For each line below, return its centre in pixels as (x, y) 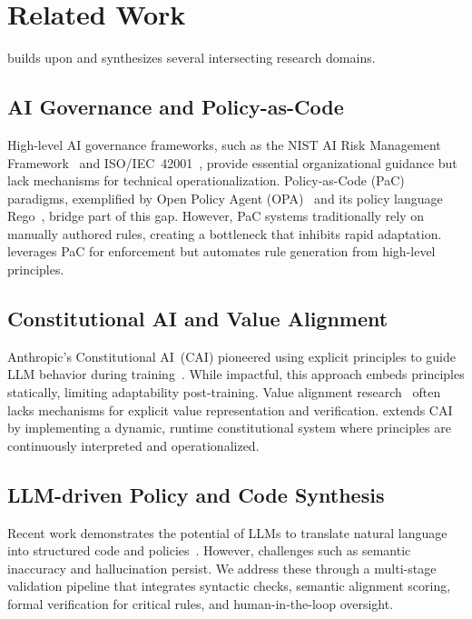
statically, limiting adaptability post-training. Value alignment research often (224, 392)
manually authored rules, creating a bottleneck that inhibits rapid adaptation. (225, 233)
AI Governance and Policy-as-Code (176, 107)
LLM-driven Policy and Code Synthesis (196, 494)
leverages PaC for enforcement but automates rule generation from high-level (221, 251)
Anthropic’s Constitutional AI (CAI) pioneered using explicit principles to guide (231, 356)
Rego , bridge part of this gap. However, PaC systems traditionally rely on (216, 216)
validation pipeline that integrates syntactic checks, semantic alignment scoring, (229, 586)
